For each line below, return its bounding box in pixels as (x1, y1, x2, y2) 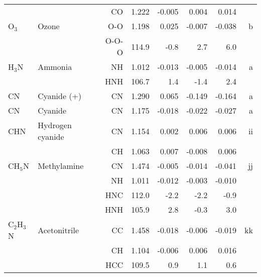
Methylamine (38, 160, 84, 171)
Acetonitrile (38, 224, 79, 236)
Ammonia (38, 61, 72, 72)
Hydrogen (38, 119, 72, 131)
